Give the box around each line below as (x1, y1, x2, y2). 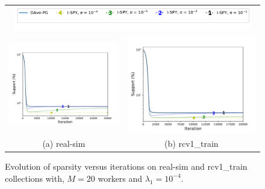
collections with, (5, 172, 64, 184)
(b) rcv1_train (164, 137, 219, 150)
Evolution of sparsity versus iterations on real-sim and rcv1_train (5, 160, 248, 173)
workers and (98, 172, 143, 184)
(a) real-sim (42, 137, 86, 150)
